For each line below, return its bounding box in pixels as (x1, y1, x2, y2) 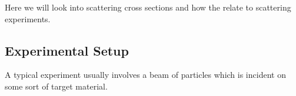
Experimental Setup (5, 41, 129, 59)
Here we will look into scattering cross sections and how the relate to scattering (5, 1, 291, 13)
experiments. (5, 12, 51, 25)
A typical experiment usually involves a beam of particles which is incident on (5, 68, 286, 81)
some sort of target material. (5, 80, 108, 92)
